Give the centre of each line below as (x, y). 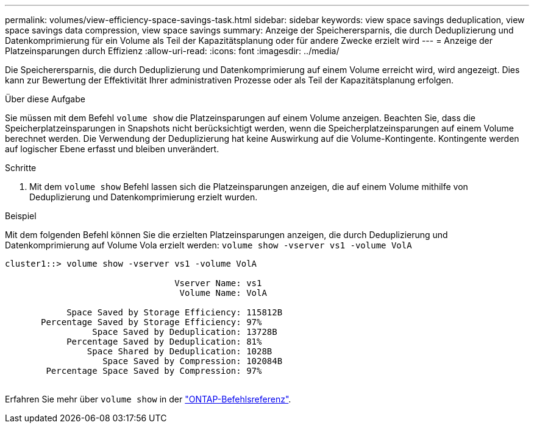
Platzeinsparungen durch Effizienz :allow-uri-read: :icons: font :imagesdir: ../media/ (172, 51)
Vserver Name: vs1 (218, 283)
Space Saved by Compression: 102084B (193, 361)
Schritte (21, 168)
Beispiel (21, 216)
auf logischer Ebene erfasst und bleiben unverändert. (112, 149)
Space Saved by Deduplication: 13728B (185, 332)
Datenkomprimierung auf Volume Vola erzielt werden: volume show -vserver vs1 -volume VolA (208, 245)
